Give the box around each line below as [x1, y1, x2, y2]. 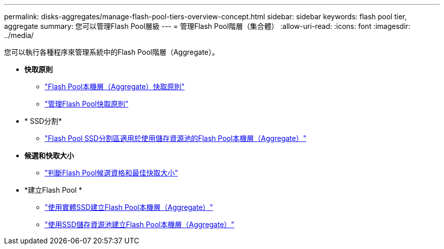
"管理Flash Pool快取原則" [45, 99, 129, 108]
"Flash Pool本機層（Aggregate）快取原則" [45, 82, 185, 91]
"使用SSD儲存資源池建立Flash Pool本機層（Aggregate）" [45, 220, 235, 229]
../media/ [4, 31, 34, 40]
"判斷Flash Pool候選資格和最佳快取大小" [45, 168, 178, 177]
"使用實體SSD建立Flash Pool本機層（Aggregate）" [45, 203, 213, 211]
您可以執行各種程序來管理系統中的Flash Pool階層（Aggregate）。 [4, 48, 219, 56]
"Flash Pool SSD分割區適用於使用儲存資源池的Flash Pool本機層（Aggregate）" [45, 134, 307, 143]
